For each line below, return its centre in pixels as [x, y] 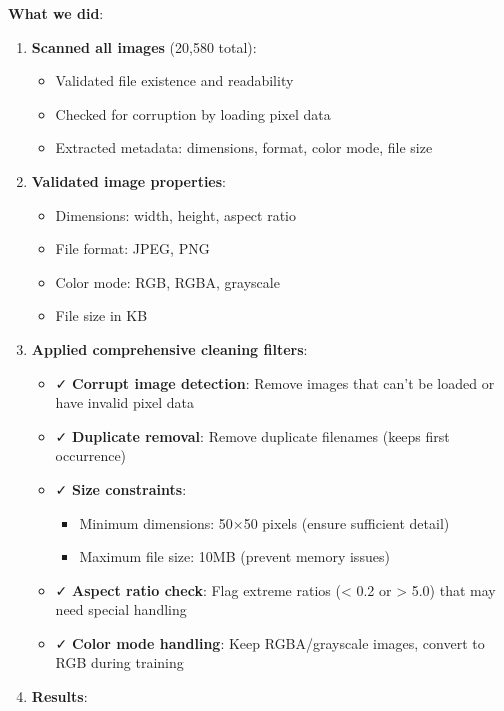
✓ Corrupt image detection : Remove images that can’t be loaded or [275, 382]
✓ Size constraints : [121, 488]
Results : [59, 696]
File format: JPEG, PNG [132, 248]
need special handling [121, 609]
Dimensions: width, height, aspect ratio [176, 214]
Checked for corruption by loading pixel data [193, 113]
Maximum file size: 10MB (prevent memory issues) [234, 556]
